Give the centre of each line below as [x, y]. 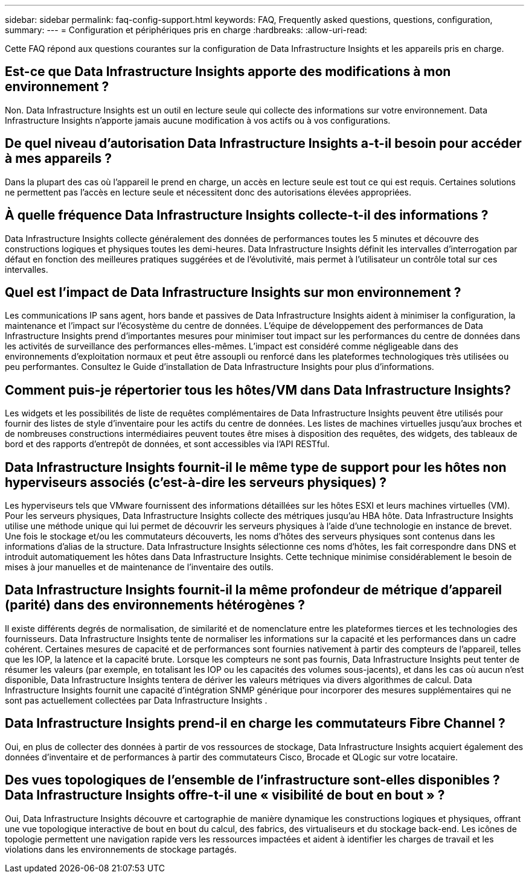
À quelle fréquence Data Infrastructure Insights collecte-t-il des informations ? [247, 215]
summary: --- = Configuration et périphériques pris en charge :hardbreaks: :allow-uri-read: [186, 30]
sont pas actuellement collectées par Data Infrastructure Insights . [136, 700]
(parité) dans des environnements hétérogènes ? [155, 605]
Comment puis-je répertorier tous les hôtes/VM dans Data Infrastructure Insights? [258, 390]
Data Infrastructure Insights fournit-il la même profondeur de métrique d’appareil [254, 590]
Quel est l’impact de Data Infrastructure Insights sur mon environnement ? [233, 292]
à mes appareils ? [59, 159]
